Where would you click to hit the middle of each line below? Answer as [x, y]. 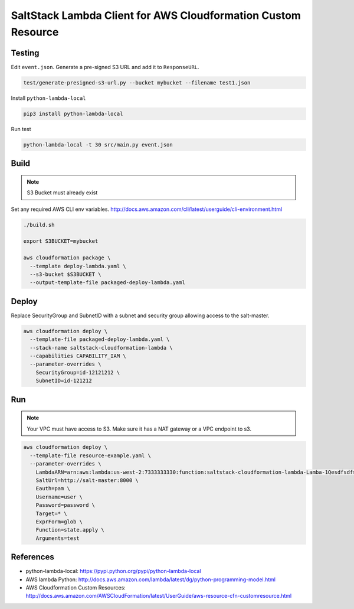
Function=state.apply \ [70, 530]
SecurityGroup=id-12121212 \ [78, 372]
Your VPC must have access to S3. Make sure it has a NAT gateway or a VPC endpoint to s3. [139, 429]
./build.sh [39, 225]
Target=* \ [51, 513]
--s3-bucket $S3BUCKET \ [65, 274]
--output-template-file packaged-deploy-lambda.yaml [107, 283]
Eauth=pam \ [53, 488]
